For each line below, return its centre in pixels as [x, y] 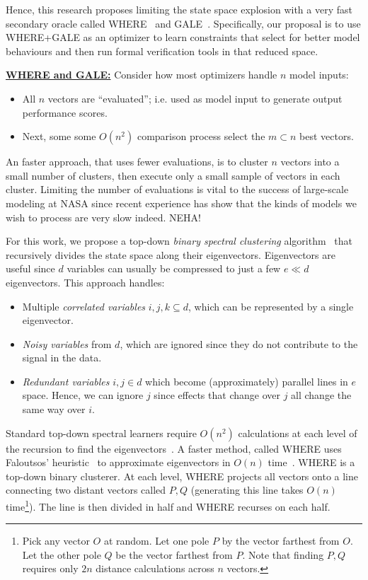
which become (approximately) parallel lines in [247, 381]
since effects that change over [217, 395]
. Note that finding [283, 554]
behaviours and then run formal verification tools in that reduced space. [162, 51]
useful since [30, 268]
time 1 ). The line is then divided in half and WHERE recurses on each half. [168, 505]
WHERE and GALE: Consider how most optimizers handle [142, 75]
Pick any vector [56, 541]
